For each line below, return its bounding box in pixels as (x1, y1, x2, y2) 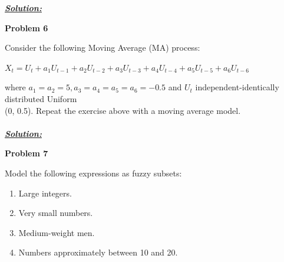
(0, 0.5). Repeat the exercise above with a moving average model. (5, 104, 241, 116)
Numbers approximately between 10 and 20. (18, 246, 178, 258)
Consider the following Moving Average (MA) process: (5, 41, 200, 54)
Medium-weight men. (18, 226, 95, 238)
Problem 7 (5, 147, 48, 159)
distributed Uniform (5, 92, 77, 104)
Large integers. (18, 186, 72, 199)
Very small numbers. (18, 207, 93, 219)
